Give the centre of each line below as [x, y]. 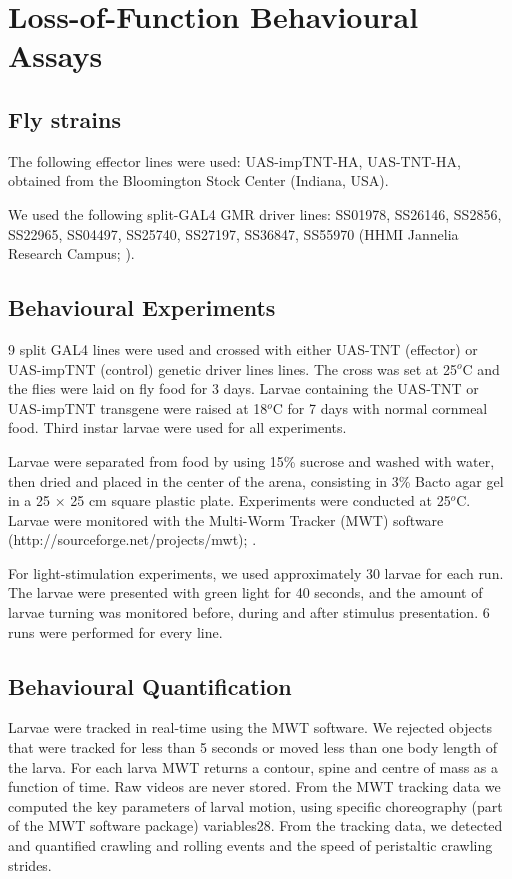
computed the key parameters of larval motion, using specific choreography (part [255, 805]
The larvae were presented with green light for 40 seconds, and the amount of [245, 592]
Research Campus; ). [71, 253]
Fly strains [64, 118]
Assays [55, 55]
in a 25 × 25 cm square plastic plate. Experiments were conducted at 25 [229, 500]
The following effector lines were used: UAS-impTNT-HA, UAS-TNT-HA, [234, 160]
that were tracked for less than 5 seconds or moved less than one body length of [253, 747]
